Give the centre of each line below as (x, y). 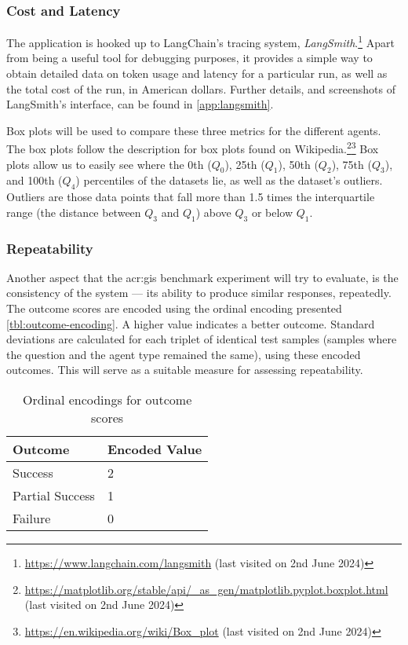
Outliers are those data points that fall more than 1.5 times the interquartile (191, 197)
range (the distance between (74, 212)
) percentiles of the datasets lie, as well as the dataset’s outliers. (229, 180)
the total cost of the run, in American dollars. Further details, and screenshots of (201, 88)
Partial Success (54, 496)
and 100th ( (35, 180)
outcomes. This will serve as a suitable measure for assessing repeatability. (185, 370)
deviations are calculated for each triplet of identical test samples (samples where (202, 339)
